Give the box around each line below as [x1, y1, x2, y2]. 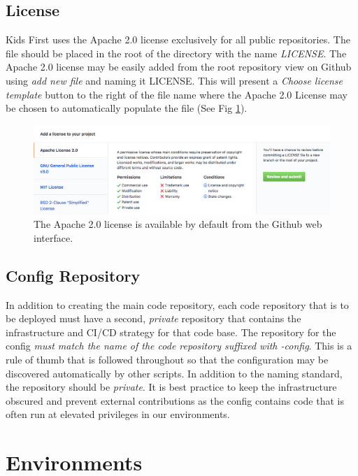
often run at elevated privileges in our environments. [6, 407, 230, 421]
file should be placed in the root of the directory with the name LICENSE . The [6, 45, 347, 60]
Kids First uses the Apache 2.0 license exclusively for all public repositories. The [6, 32, 350, 47]
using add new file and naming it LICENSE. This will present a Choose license [6, 73, 343, 87]
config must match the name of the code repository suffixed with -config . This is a [6, 338, 352, 353]
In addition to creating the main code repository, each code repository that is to [6, 297, 349, 312]
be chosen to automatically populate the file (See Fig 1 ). [6, 101, 248, 115]
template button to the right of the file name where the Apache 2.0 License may [6, 87, 348, 101]
